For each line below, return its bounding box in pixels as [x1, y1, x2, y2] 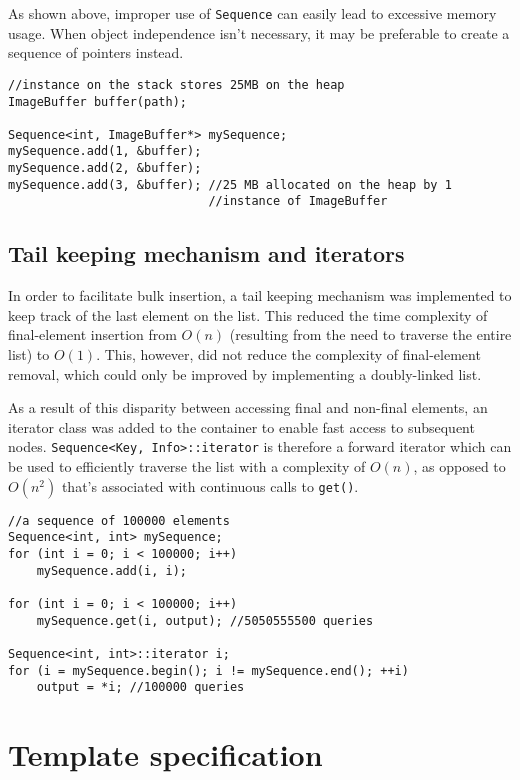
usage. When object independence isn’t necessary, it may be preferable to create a [8, 22, 510, 43]
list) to [8, 344, 50, 365]
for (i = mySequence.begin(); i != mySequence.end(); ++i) [8, 663, 409, 678]
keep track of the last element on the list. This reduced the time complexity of [8, 304, 488, 325]
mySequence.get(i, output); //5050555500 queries [36, 613, 374, 628]
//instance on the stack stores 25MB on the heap [8, 77, 345, 92]
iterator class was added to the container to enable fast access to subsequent [8, 416, 475, 437]
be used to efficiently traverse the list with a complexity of [8, 456, 366, 477]
